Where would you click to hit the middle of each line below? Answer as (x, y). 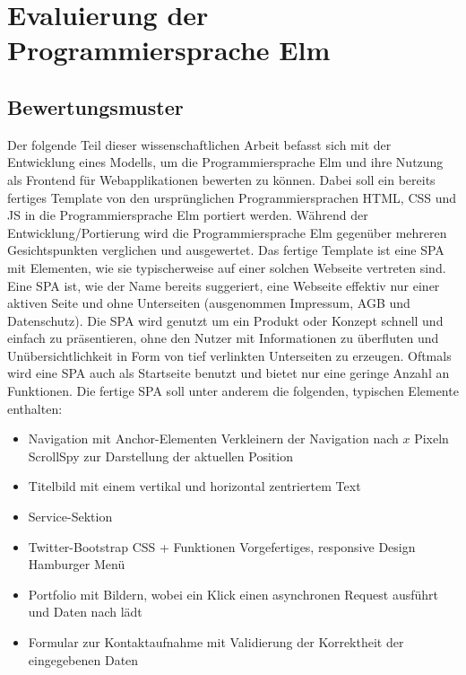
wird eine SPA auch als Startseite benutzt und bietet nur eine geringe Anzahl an (229, 373)
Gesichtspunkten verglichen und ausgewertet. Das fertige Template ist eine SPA (226, 250)
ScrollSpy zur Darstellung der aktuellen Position (160, 456)
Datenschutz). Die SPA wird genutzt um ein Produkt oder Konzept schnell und (225, 320)
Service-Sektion (70, 517)
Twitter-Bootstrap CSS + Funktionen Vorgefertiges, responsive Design (222, 546)
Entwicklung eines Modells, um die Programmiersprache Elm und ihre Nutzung (225, 162)
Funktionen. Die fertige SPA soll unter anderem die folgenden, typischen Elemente (233, 391)
